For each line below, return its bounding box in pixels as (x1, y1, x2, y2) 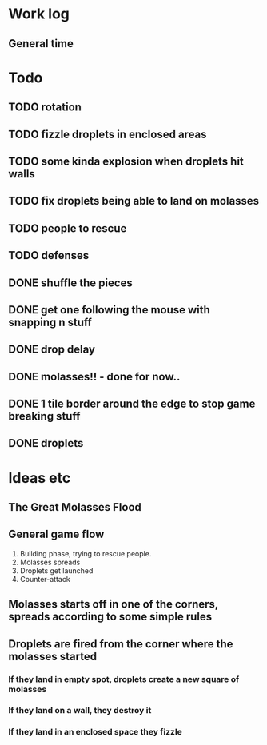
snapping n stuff (8, 315, 92, 329)
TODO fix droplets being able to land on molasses (8, 194, 260, 208)
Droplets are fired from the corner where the (8, 637, 233, 651)
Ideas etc (8, 468, 71, 487)
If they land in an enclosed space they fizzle (8, 727, 182, 738)
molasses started (8, 649, 98, 663)
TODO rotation (8, 101, 82, 114)
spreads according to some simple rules (8, 610, 213, 623)
